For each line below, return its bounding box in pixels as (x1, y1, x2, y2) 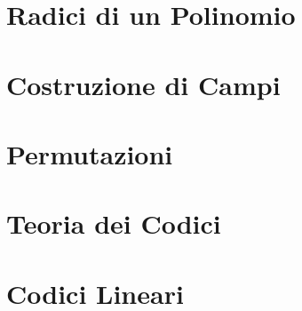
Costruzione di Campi (6, 66, 281, 102)
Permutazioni (6, 135, 173, 171)
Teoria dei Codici (6, 205, 221, 242)
